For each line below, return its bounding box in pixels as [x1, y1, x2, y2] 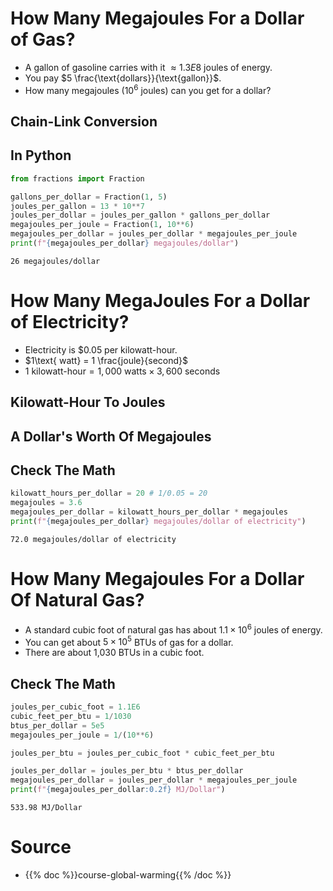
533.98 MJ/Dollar [10, 803, 83, 813]
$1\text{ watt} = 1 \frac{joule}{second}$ [24, 354, 189, 366]
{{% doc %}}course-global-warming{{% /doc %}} [24, 868, 232, 881]
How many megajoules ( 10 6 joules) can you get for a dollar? [24, 82, 272, 96]
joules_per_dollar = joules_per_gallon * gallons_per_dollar [10, 210, 271, 221]
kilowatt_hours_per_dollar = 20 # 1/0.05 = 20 [10, 488, 208, 499]
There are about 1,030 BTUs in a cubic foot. [24, 647, 205, 659]
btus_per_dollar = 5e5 [10, 720, 105, 731]
